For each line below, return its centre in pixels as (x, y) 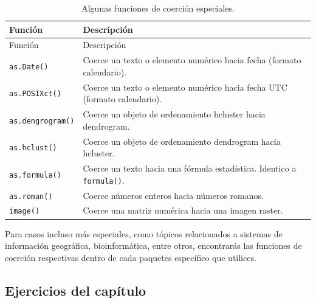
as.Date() (29, 67)
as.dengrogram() (42, 121)
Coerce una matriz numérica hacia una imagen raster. (183, 210)
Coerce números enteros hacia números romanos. (173, 195)
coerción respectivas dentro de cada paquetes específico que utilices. (131, 257)
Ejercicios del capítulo (76, 290)
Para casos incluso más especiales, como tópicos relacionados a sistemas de (144, 233)
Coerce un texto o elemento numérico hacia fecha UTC (185, 87)
